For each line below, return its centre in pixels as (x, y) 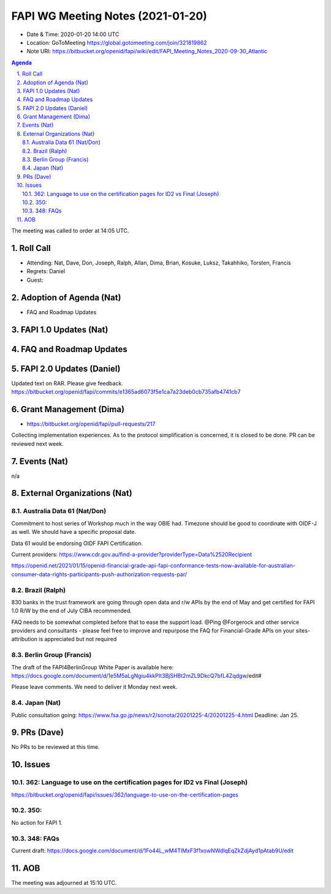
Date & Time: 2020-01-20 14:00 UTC (73, 34)
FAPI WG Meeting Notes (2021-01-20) (109, 16)
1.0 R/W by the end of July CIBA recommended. (71, 611)
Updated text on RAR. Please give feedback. (67, 383)
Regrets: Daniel (46, 271)
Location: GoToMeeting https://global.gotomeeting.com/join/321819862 (117, 42)
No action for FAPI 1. (37, 822)
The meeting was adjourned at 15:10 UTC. (64, 882)
